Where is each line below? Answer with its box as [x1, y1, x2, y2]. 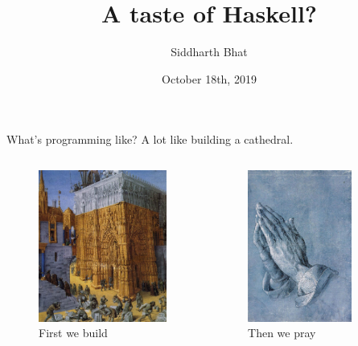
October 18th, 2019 [162, 70, 257, 87]
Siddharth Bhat [171, 43, 248, 60]
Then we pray [248, 324, 316, 341]
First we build [39, 324, 108, 341]
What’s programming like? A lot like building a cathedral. [6, 131, 294, 148]
